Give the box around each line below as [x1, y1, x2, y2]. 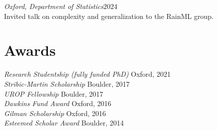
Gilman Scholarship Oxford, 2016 [4, 108, 106, 118]
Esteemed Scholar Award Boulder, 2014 [4, 118, 124, 128]
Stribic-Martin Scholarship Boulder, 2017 [4, 78, 130, 89]
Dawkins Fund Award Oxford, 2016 [4, 98, 111, 109]
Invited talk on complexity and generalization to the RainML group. [4, 10, 213, 21]
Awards [4, 40, 56, 60]
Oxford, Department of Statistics [4, 1, 103, 11]
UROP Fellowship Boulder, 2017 [4, 88, 103, 99]
